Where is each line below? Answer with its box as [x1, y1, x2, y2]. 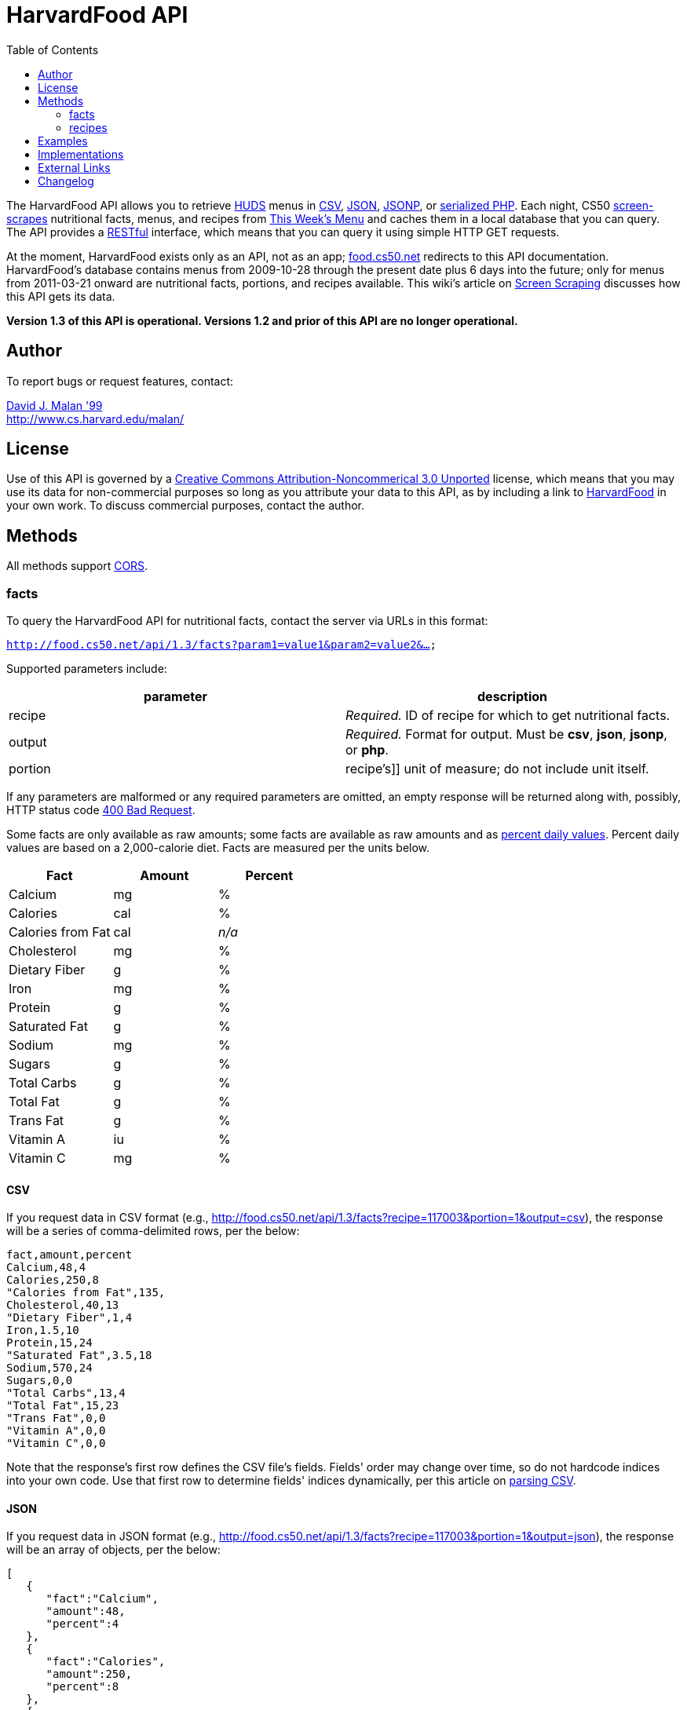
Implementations [38, 147, 124, 161]
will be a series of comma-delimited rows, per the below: [6, 1224, 300, 1238]
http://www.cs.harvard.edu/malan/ [6, 411, 185, 426]
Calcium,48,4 [6, 1261, 86, 1274]
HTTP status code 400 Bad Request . [6, 803, 196, 817]
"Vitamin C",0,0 [6, 1437, 106, 1450]
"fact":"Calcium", [46, 1592, 159, 1606]
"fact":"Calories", [46, 1655, 166, 1668]
